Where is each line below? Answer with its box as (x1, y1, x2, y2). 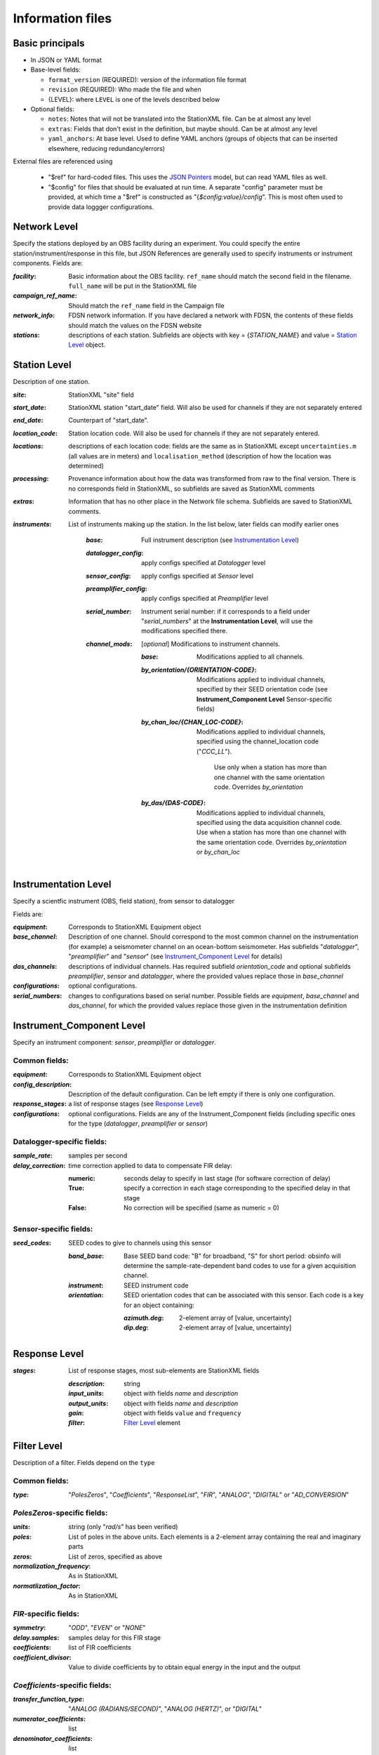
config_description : (13, 1080, 72, 1088)
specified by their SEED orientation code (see (197, 685, 328, 694)
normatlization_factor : (13, 1582, 81, 1590)
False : (68, 1204, 87, 1212)
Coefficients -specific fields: (13, 1680, 112, 1690)
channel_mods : (86, 640, 133, 648)
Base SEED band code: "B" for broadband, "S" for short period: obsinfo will (124, 1252, 341, 1260)
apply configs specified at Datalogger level (141, 559, 266, 567)
